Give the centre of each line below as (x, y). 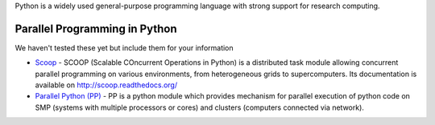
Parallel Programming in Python (96, 28)
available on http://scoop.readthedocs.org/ (106, 85)
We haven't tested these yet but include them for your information (124, 47)
